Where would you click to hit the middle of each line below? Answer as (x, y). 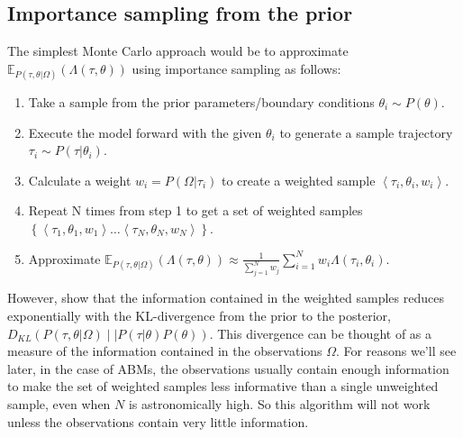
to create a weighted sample (299, 180)
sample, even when (59, 403)
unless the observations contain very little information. (158, 421)
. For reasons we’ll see (396, 351)
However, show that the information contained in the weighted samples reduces (226, 298)
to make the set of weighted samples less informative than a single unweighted (223, 386)
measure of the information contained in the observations (165, 351)
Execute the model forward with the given (145, 132)
